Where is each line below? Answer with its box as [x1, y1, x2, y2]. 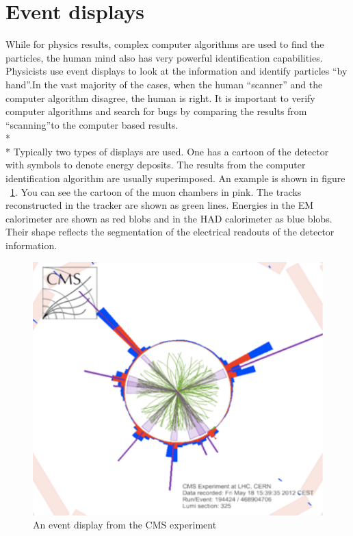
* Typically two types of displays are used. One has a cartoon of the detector [5, 144, 329, 158]
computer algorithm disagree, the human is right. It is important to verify [5, 90, 315, 105]
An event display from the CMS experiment [33, 518, 217, 532]
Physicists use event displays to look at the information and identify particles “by [5, 64, 348, 78]
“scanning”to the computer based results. [5, 117, 179, 131]
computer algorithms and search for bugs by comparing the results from [5, 104, 307, 118]
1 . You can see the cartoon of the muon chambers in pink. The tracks [10, 184, 302, 199]
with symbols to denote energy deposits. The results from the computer [5, 157, 306, 172]
